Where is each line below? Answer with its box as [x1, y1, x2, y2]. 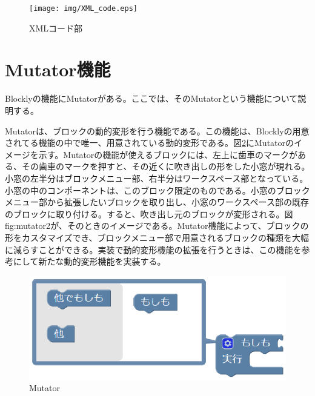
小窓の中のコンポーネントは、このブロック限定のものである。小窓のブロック [5, 183, 310, 196]
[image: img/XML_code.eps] [29, 4, 138, 13]
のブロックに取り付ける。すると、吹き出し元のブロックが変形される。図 [5, 207, 293, 220]
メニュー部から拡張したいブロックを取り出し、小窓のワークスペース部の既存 [5, 196, 309, 208]
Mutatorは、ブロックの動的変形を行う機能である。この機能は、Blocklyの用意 [5, 124, 310, 137]
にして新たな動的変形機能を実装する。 [13, 255, 166, 268]
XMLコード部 [29, 21, 83, 34]
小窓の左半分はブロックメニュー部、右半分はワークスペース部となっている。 [5, 171, 308, 184]
